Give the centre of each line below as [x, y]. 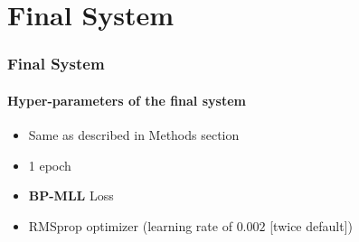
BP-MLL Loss [71, 195]
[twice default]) [311, 225]
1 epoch [50, 165]
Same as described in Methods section [134, 135]
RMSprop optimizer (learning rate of [130, 225]
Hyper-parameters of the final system [127, 100]
